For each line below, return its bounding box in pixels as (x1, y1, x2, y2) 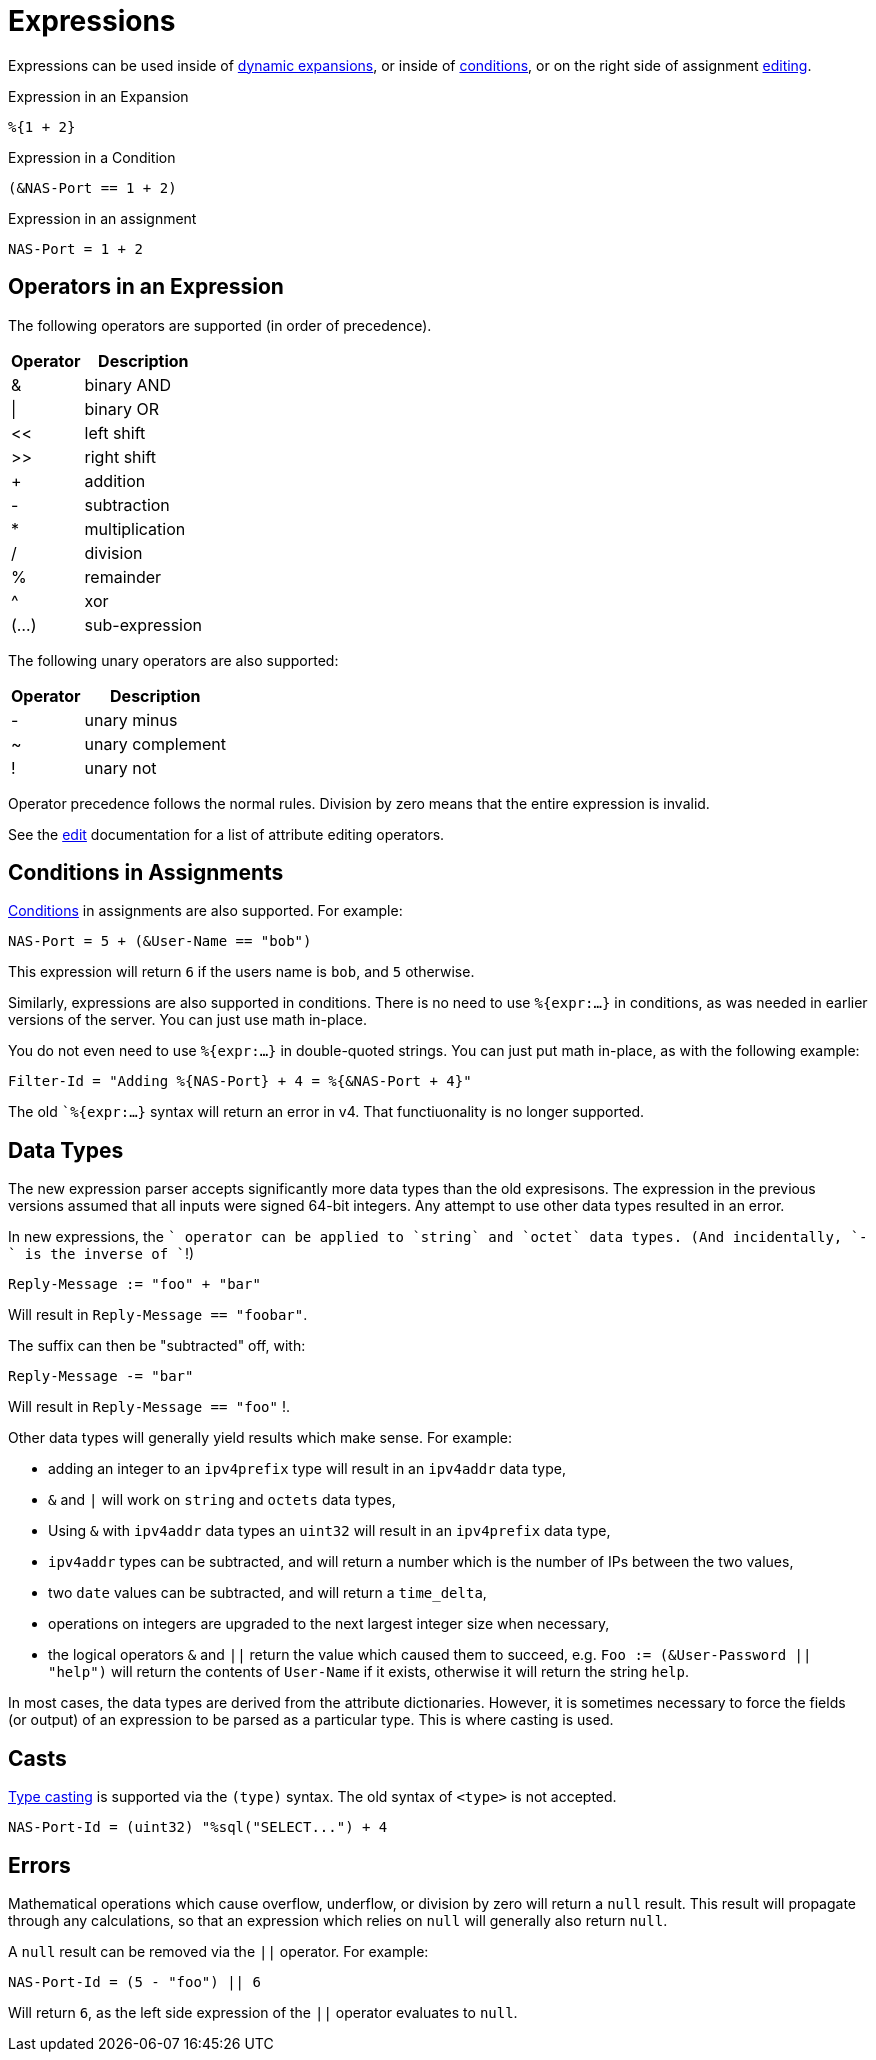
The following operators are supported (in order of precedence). (8, 316, 432, 334)
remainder (84, 566, 162, 587)
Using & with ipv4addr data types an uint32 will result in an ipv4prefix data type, (48, 1522, 611, 1540)
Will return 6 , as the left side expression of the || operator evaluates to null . (8, 2003, 518, 2021)
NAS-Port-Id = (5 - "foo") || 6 (8, 1973, 261, 1990)
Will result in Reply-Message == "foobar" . (8, 1306, 308, 1324)
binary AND (84, 374, 172, 395)
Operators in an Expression (8, 274, 284, 300)
